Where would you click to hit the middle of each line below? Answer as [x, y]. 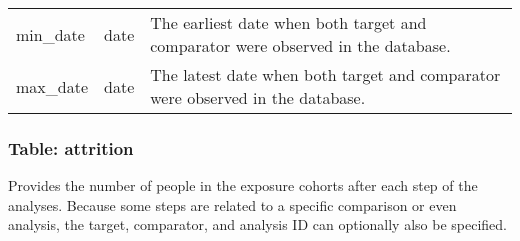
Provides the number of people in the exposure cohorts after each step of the [243, 185]
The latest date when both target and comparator [325, 74]
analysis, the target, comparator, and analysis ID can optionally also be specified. [257, 224]
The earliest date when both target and [288, 22]
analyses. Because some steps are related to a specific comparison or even [232, 204]
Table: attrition [71, 147]
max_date [52, 86]
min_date [50, 34]
